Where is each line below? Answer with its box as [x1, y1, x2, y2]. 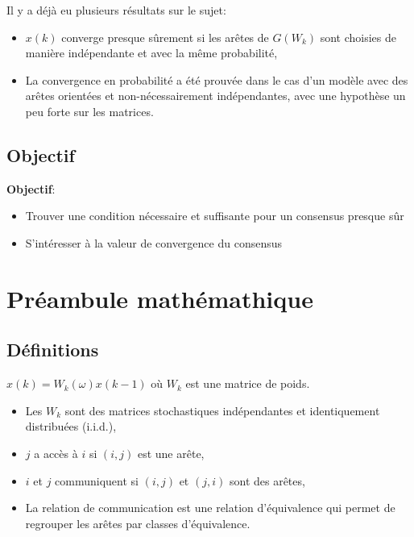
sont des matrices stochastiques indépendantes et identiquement [64, 402, 380, 418]
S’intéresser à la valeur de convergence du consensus [25, 234, 283, 251]
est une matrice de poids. [185, 375, 310, 392]
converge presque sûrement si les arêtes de [61, 28, 269, 45]
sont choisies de [320, 28, 397, 45]
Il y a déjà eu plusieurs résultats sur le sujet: [6, 2, 226, 18]
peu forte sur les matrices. [25, 102, 154, 119]
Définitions [6, 337, 99, 362]
